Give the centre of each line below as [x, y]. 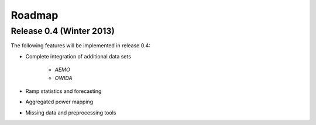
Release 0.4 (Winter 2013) [63, 31]
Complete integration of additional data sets [78, 56]
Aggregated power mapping [59, 102]
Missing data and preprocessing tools [71, 112]
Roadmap [35, 15]
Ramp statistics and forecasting [63, 91]
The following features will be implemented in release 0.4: [80, 46]
